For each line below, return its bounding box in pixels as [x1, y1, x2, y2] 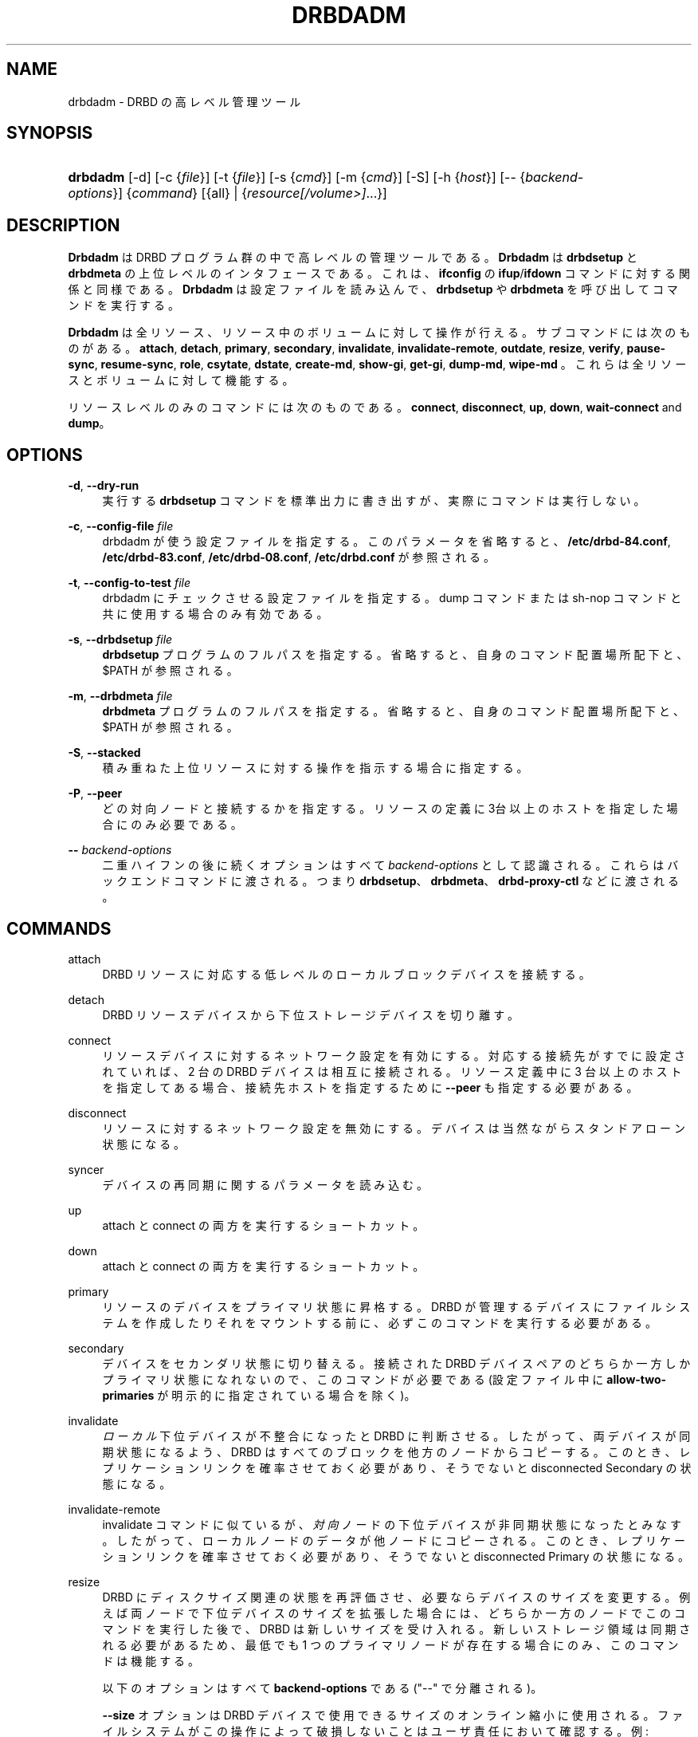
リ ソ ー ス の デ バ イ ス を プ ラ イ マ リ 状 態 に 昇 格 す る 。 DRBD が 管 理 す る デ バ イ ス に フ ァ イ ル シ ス [102, 1299, 691, 1314]
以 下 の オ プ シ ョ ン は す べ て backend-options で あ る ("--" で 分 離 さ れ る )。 [102, 1680, 543, 1695]
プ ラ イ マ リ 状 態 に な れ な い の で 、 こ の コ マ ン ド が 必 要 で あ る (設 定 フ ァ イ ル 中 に [102, 1372, 604, 1386]
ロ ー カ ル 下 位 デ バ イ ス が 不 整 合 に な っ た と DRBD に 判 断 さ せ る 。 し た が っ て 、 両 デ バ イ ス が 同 [102, 1428, 691, 1443]
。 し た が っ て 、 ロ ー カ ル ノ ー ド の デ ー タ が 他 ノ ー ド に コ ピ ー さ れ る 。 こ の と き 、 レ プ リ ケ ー [102, 1533, 685, 1547]
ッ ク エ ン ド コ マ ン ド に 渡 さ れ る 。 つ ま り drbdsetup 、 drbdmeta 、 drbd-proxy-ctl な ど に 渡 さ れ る [102, 874, 679, 888]
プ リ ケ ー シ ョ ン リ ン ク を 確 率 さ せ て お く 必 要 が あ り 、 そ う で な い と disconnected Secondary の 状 [102, 1460, 692, 1475]
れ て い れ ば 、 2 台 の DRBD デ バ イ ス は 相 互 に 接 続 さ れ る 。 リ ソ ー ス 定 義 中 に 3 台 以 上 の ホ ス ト [102, 1064, 682, 1078]
